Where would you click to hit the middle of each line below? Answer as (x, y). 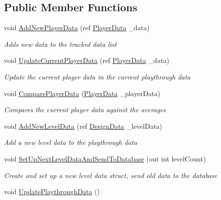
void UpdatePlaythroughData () (52, 191)
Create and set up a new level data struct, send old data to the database (110, 175)
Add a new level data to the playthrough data (71, 142)
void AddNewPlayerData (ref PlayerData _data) (77, 28)
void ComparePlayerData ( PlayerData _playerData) (82, 93)
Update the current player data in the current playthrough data (97, 76)
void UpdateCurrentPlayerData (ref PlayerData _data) (87, 60)
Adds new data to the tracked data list (60, 44)
